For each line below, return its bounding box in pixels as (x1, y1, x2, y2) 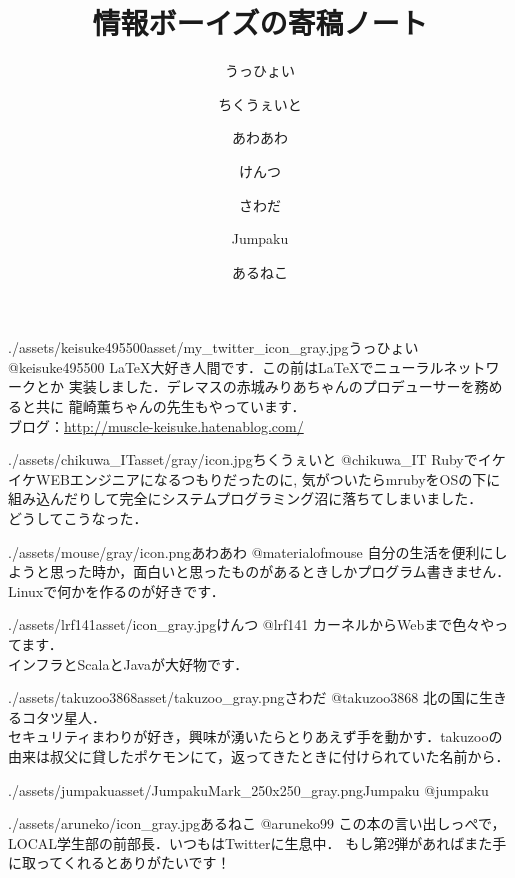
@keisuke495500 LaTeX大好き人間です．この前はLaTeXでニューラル (8, 356, 444, 377)
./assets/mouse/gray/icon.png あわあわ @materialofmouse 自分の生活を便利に (8, 541, 494, 562)
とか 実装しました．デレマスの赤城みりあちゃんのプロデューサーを (35, 376, 475, 397)
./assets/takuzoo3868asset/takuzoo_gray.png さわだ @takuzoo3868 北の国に (8, 687, 480, 708)
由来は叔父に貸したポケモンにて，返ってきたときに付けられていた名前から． (8, 745, 510, 766)
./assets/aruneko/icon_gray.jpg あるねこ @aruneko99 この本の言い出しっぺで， (8, 813, 506, 834)
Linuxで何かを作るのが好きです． (8, 580, 225, 601)
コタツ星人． (21, 706, 106, 727)
